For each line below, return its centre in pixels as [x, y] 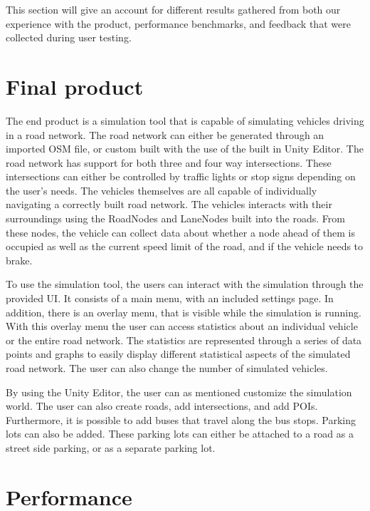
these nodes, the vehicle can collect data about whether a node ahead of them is [181, 232]
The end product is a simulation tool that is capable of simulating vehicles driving [185, 120]
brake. [19, 260]
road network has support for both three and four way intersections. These [169, 162]
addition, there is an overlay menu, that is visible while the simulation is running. [184, 312]
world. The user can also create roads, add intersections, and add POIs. [162, 406]
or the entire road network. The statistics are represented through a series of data [184, 340]
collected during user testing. [69, 37]
